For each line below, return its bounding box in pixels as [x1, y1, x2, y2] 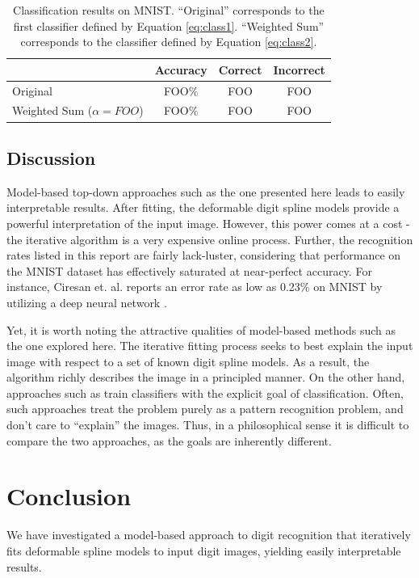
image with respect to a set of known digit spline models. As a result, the [6, 352, 370, 369]
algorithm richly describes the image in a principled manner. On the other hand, [6, 369, 405, 386]
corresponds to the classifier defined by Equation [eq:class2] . [20, 33, 317, 50]
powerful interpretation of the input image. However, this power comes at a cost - [6, 214, 410, 231]
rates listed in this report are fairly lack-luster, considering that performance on [6, 247, 401, 264]
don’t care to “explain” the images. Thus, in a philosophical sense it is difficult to [6, 416, 409, 433]
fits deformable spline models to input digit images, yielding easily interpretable [6, 542, 401, 559]
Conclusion [6, 479, 132, 513]
